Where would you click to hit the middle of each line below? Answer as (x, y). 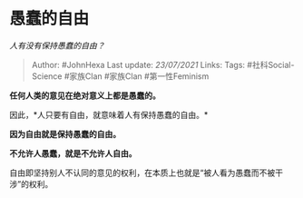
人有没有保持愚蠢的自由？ (57, 45)
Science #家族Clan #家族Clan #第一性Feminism (120, 76)
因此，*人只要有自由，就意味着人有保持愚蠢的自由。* (109, 114)
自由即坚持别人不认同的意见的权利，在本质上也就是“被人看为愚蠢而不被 (142, 173)
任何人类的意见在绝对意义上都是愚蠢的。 (85, 95)
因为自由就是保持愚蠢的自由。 (65, 134)
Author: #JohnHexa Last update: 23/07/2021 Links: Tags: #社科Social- (163, 64)
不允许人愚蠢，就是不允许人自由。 (73, 153)
